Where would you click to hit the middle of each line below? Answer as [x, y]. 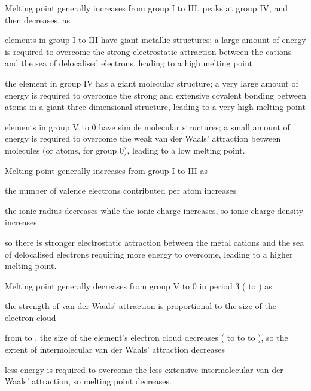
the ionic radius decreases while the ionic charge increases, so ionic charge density [154, 210]
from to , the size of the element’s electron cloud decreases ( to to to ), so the [147, 337]
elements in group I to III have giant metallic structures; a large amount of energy [155, 40]
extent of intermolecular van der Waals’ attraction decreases [115, 349]
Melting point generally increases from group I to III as [106, 170]
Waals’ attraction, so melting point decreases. [88, 381]
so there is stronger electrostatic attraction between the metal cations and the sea [155, 242]
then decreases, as [38, 19]
